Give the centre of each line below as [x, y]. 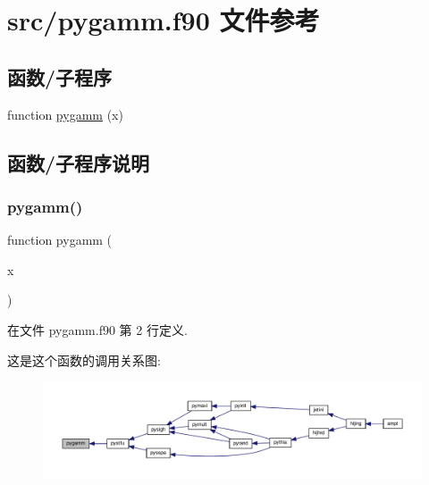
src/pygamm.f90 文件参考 [164, 20]
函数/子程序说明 [79, 162]
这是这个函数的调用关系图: [84, 360]
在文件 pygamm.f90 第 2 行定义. [97, 329]
